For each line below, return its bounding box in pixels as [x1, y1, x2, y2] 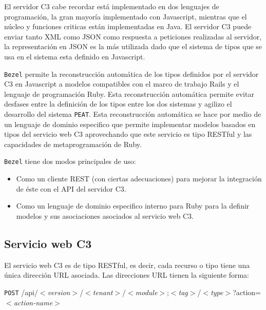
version [47, 286, 70, 297]
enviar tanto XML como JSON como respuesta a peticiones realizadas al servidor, [4, 31, 262, 42]
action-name [13, 297, 53, 307]
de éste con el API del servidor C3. [16, 183, 126, 194]
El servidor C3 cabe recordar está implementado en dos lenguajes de [4, 1, 219, 11]
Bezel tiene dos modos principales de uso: [4, 156, 136, 167]
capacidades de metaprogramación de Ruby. [4, 138, 142, 149]
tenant [92, 286, 113, 297]
